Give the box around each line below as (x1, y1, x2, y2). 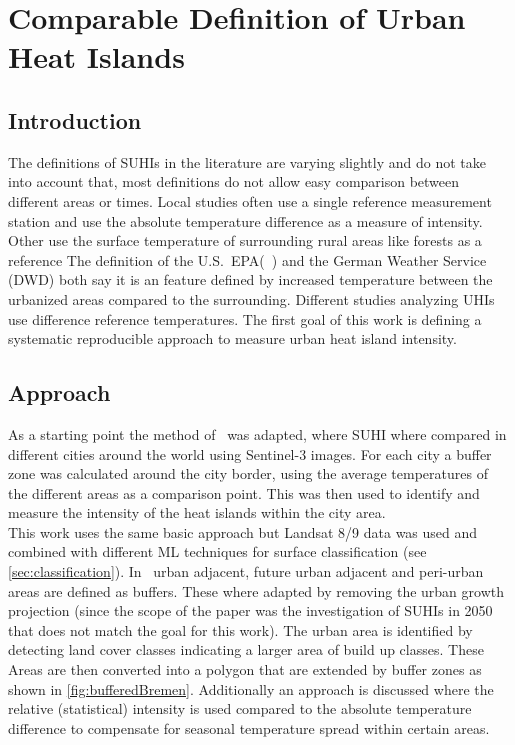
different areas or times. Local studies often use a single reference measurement (8, 190, 492, 211)
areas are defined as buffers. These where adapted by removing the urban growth (8, 580, 505, 601)
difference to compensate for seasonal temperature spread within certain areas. (8, 717, 490, 738)
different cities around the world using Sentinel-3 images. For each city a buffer (8, 443, 492, 464)
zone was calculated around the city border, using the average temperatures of (8, 463, 488, 484)
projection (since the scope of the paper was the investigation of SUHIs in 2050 (8, 600, 493, 621)
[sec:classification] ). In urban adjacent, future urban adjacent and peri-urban (8, 561, 484, 582)
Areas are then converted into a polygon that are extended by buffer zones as (8, 659, 482, 680)
